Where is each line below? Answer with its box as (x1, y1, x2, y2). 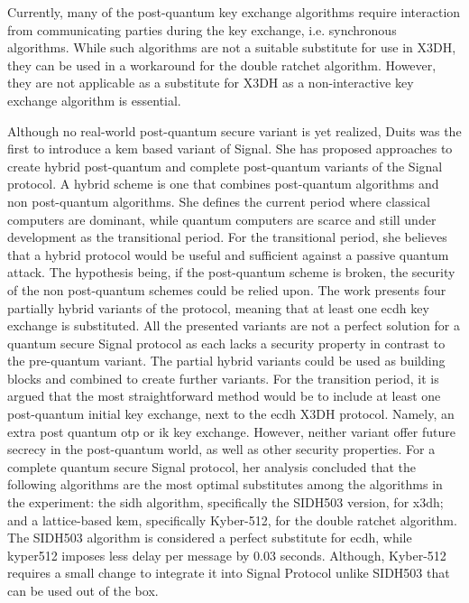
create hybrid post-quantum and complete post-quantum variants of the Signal (7, 156, 443, 175)
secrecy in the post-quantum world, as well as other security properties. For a (7, 440, 436, 459)
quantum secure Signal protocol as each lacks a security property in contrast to (7, 333, 446, 352)
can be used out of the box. (7, 581, 159, 599)
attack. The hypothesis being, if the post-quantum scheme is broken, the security (7, 263, 455, 282)
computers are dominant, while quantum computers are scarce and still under (7, 209, 437, 228)
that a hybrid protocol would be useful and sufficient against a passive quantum (7, 245, 449, 264)
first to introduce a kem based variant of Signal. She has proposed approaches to (7, 139, 453, 158)
